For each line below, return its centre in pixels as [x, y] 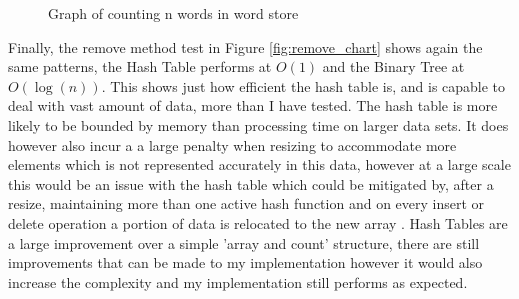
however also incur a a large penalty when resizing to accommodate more [232, 144]
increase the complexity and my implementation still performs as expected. [238, 281]
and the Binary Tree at [393, 66]
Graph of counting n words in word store [173, 13]
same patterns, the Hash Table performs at [140, 66]
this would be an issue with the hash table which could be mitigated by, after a [251, 183]
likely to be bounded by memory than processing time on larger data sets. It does [258, 124]
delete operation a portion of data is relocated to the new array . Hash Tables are [258, 222]
